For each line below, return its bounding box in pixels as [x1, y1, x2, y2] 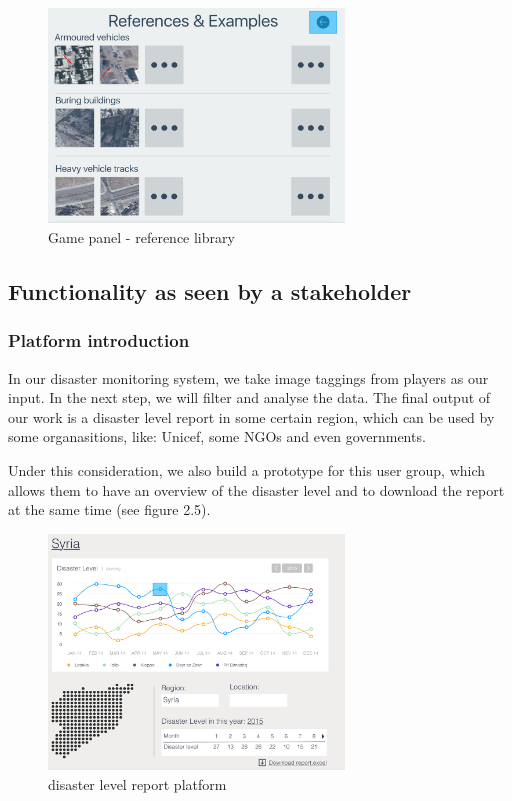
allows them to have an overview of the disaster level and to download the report [8, 479, 505, 500]
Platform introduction [8, 328, 190, 353]
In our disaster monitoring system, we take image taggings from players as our [8, 367, 489, 388]
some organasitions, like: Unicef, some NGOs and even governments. [8, 426, 426, 447]
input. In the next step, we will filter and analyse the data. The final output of [8, 387, 491, 408]
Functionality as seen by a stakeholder [8, 275, 412, 306]
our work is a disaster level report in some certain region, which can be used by [8, 406, 495, 427]
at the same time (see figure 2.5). [8, 499, 211, 520]
